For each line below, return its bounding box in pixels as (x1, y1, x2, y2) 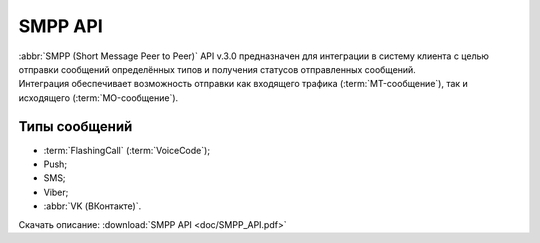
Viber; (43, 186, 69, 198)
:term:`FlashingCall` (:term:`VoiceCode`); (43, 144, 210, 156)
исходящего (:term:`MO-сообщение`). (18, 91, 179, 104)
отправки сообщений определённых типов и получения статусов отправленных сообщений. (18, 63, 417, 75)
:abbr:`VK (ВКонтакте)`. (43, 200, 142, 212)
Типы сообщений (18, 118, 133, 135)
